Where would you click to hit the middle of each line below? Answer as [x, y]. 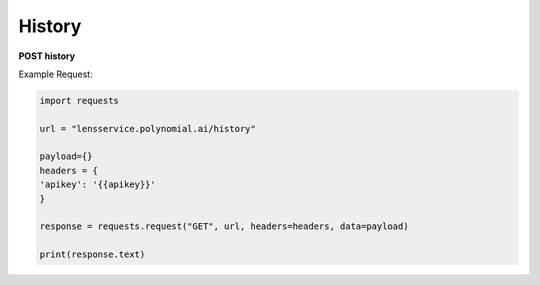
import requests [79, 100]
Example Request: [56, 74]
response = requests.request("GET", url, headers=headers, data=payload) [224, 226]
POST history [46, 56]
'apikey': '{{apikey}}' [98, 184]
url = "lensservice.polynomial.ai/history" [148, 128]
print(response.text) [92, 254]
